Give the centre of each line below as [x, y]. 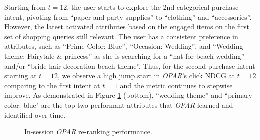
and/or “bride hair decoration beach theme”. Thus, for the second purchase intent [130, 65]
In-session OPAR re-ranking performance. [88, 132]
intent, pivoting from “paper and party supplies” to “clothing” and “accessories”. [128, 16]
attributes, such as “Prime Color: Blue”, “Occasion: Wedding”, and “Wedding [124, 46]
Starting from [25, 7]
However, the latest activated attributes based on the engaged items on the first [127, 26]
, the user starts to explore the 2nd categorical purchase [153, 7]
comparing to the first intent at [52, 85]
